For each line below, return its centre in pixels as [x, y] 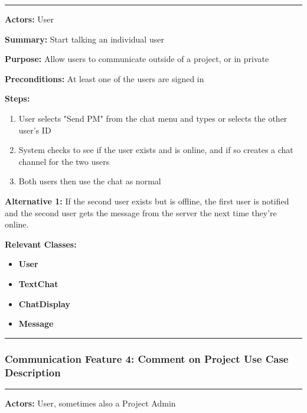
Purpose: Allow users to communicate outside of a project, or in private [137, 59]
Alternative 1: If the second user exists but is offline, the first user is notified [147, 201]
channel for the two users [64, 161]
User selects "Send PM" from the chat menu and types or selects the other [153, 118]
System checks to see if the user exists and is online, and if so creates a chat [156, 150]
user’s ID [35, 130]
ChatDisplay [44, 303]
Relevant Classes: [41, 244]
